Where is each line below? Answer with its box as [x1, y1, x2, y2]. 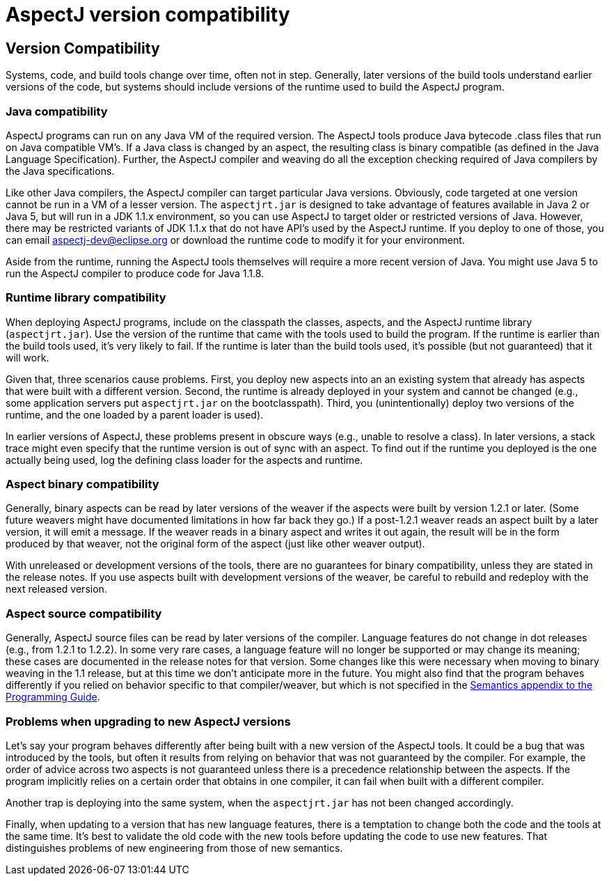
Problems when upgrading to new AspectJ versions [6, 714, 291, 728]
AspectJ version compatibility [6, 3, 290, 26]
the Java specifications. [6, 164, 115, 177]
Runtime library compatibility [6, 290, 166, 305]
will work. [6, 351, 49, 364]
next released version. [6, 583, 107, 595]
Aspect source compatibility [6, 606, 162, 621]
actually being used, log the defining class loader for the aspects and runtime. [6, 453, 363, 466]
